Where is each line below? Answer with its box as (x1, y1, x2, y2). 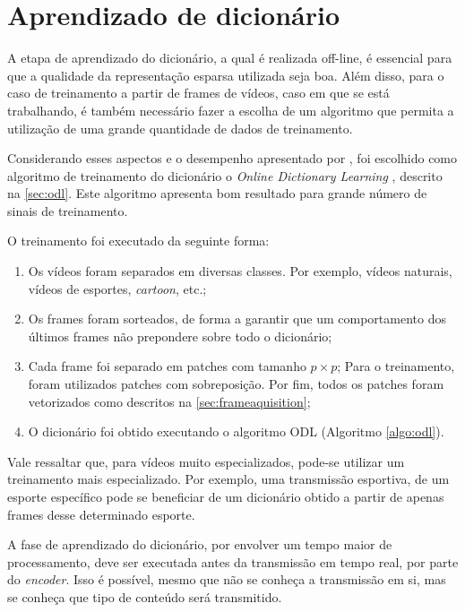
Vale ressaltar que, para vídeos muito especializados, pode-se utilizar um (7, 452, 405, 470)
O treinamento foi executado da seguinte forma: (7, 231, 270, 250)
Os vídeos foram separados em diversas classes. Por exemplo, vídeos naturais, (28, 262, 452, 280)
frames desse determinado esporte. (7, 504, 195, 523)
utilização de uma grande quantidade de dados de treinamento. (7, 118, 353, 137)
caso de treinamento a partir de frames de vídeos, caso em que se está (7, 83, 390, 102)
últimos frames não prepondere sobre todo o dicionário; (28, 326, 332, 345)
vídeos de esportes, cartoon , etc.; (28, 279, 207, 297)
